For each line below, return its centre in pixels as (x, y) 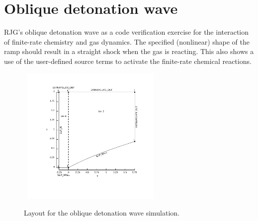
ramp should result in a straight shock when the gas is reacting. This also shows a (129, 51)
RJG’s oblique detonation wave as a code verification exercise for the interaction (127, 32)
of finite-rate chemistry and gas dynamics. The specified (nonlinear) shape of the (127, 41)
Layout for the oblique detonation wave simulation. (102, 213)
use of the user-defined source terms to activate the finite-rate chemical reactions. (128, 61)
